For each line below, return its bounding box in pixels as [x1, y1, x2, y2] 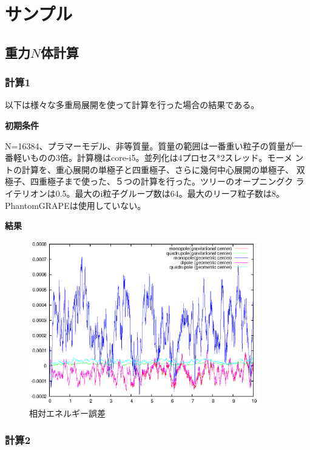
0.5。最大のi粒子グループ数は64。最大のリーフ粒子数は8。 [55, 186, 285, 199]
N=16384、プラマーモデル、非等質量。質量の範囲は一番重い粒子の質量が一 [5, 139, 303, 152]
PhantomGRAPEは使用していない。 [5, 199, 146, 211]
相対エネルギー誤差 [29, 406, 106, 419]
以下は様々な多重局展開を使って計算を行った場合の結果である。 [5, 98, 260, 111]
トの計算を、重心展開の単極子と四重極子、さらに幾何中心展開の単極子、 [5, 163, 294, 176]
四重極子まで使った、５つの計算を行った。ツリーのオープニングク [30, 175, 293, 188]
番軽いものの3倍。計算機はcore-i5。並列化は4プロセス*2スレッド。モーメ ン [5, 151, 304, 164]
